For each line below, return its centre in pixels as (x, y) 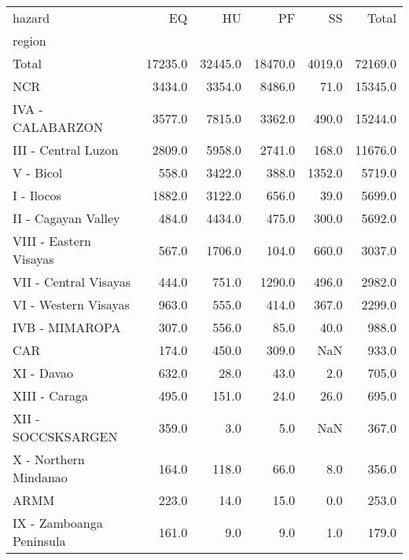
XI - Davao (43, 373)
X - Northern (49, 459)
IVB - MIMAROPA (67, 327)
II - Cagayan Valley (66, 218)
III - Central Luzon (66, 150)
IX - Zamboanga (58, 523)
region (29, 40)
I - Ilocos (37, 195)
